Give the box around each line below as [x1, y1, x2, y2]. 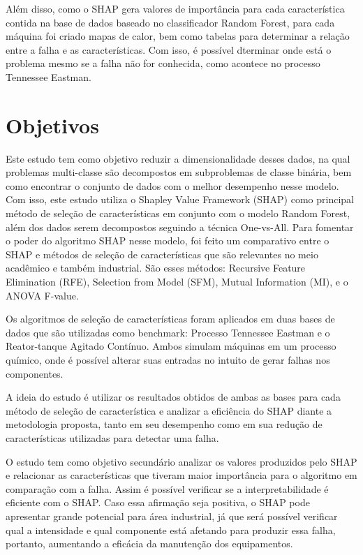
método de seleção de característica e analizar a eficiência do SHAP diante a [6, 403, 332, 417]
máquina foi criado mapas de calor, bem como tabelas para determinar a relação [6, 29, 350, 43]
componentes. [6, 366, 64, 380]
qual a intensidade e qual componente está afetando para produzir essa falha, [6, 522, 336, 537]
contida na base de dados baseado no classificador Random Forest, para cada [6, 15, 335, 29]
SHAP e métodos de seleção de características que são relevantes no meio [6, 246, 318, 261]
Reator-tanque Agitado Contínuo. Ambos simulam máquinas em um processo [6, 339, 336, 353]
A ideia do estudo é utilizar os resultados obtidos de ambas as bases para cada [6, 390, 341, 404]
